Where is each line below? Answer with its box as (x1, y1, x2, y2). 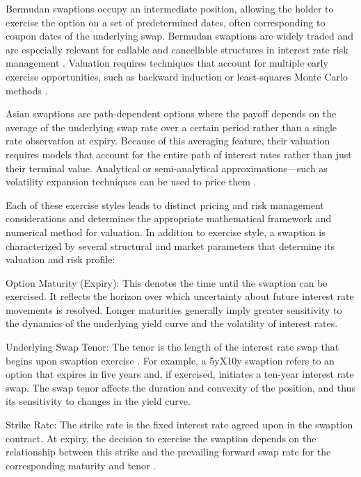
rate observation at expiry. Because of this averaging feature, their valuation (6, 133, 330, 148)
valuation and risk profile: (6, 252, 115, 267)
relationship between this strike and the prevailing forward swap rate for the (6, 444, 331, 459)
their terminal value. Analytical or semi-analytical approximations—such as (6, 160, 328, 175)
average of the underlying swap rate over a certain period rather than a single (6, 119, 337, 134)
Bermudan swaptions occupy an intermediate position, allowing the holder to (6, 1, 334, 15)
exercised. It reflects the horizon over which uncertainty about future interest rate (6, 289, 354, 303)
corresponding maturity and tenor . (6, 458, 157, 472)
